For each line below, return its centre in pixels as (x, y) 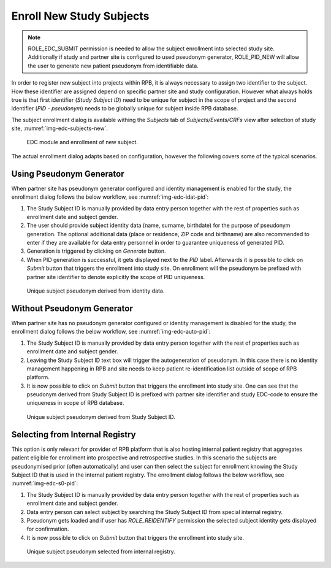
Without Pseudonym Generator (72, 308)
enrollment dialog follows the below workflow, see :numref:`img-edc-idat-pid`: (110, 197)
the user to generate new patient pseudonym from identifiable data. (113, 66)
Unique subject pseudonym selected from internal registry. (101, 551)
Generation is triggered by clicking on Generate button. (96, 251)
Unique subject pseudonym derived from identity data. (96, 291)
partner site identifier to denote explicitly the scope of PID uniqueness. (116, 277)
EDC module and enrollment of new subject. (82, 142)
